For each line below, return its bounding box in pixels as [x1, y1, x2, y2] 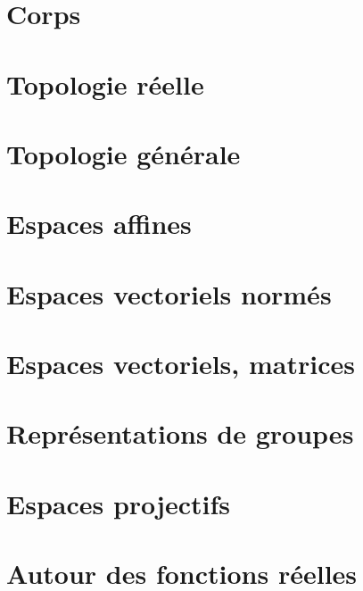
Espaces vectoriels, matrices [6, 345, 355, 382]
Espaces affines [6, 205, 192, 242]
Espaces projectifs [6, 485, 230, 521]
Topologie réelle [6, 65, 204, 102]
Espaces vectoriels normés [6, 275, 332, 312]
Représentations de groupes [6, 415, 354, 452]
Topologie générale [6, 135, 241, 171]
